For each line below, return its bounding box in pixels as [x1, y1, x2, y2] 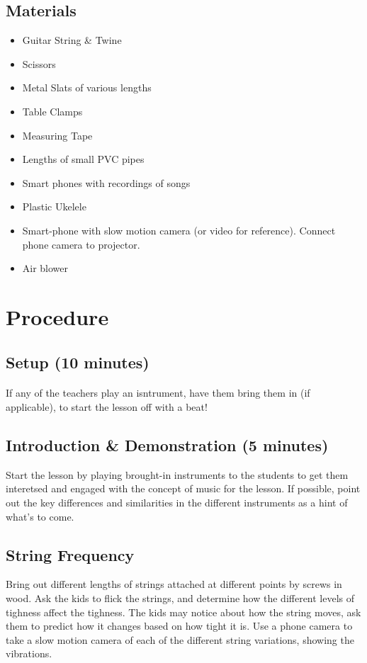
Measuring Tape [22, 127, 93, 142]
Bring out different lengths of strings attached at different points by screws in [6, 577, 342, 591]
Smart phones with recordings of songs [22, 175, 191, 190]
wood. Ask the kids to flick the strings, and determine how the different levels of [6, 591, 355, 606]
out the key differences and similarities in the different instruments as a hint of [6, 495, 348, 510]
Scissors [22, 56, 56, 71]
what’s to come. [6, 509, 74, 523]
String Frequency [6, 543, 135, 565]
